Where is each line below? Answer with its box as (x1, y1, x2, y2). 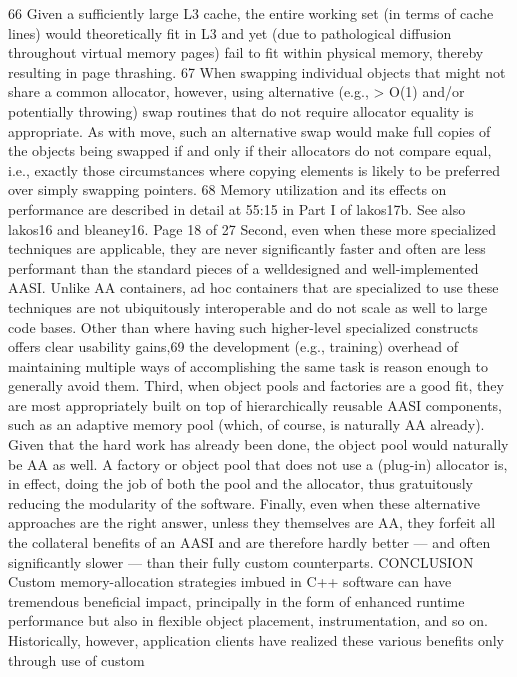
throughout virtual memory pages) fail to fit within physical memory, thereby (8, 42, 484, 63)
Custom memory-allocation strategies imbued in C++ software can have (8, 571, 452, 592)
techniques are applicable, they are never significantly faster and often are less (8, 238, 486, 259)
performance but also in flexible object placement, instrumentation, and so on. (8, 610, 488, 631)
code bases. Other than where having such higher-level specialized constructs (8, 316, 478, 337)
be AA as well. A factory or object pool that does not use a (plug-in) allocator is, (8, 453, 508, 474)
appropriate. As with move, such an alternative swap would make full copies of (8, 120, 491, 141)
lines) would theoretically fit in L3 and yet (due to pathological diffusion (8, 22, 452, 43)
